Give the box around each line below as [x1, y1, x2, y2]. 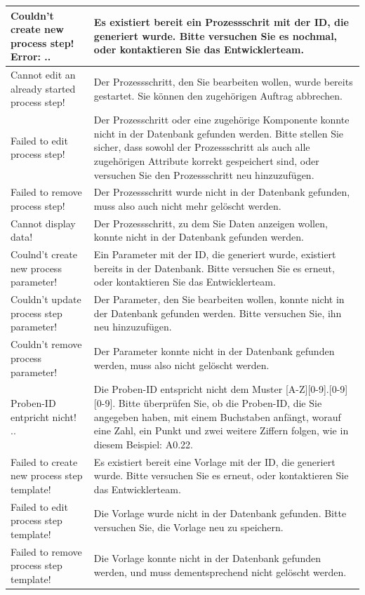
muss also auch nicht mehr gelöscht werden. [93, 198, 281, 213]
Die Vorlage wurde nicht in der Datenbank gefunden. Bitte [93, 506, 347, 521]
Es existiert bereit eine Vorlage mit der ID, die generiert [93, 454, 336, 469]
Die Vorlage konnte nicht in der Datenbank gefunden [93, 551, 321, 566]
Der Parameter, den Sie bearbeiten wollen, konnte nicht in [93, 292, 345, 307]
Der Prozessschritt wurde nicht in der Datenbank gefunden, [93, 185, 350, 199]
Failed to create [11, 454, 78, 469]
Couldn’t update [11, 292, 81, 307]
